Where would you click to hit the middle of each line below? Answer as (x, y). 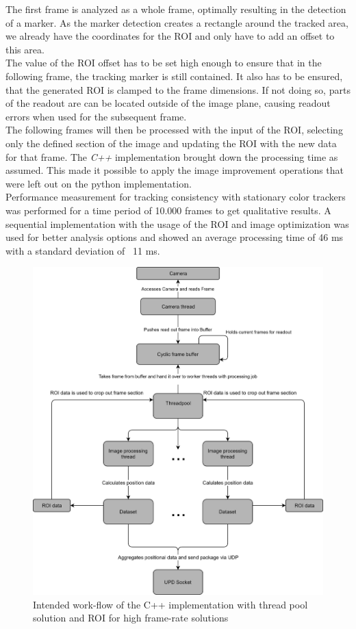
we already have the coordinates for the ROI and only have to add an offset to (170, 36)
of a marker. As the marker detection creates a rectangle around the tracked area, (177, 22)
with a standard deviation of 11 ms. (83, 250)
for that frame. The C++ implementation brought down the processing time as (172, 156)
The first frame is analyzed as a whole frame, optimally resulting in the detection (176, 9)
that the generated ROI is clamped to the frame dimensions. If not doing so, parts (178, 89)
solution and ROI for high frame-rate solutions (131, 618)
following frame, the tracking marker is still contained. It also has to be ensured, (174, 76)
